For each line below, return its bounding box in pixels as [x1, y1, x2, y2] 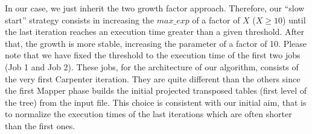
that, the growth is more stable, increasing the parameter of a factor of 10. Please [5, 37, 307, 49]
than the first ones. [5, 119, 75, 132]
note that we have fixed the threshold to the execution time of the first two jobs [5, 49, 301, 61]
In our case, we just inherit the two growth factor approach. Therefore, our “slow [5, 2, 305, 14]
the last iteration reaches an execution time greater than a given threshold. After [5, 25, 304, 38]
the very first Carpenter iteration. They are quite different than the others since [5, 72, 301, 85]
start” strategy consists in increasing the [5, 13, 154, 26]
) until [282, 13, 306, 26]
